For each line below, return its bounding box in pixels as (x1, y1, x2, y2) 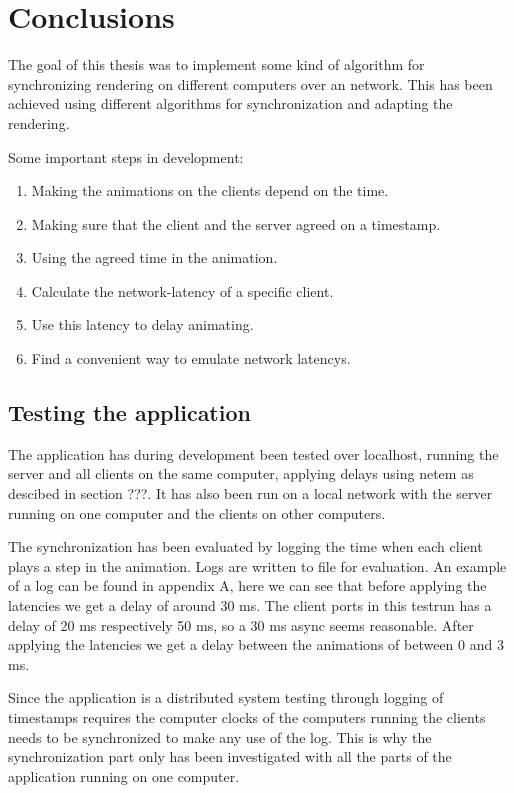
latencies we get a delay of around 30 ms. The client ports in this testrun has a (8, 595, 492, 616)
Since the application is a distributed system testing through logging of (8, 687, 444, 708)
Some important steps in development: (8, 146, 244, 167)
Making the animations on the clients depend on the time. (31, 180, 389, 201)
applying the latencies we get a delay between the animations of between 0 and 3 (8, 634, 504, 655)
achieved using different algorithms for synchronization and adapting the (8, 93, 453, 114)
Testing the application (8, 397, 251, 428)
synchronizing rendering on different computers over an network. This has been (8, 73, 493, 94)
